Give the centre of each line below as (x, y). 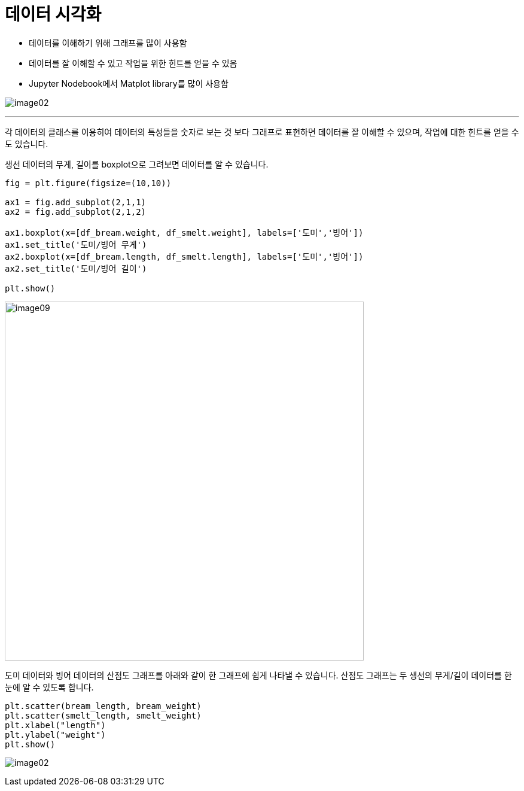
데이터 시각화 (53, 14)
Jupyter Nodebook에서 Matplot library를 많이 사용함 (129, 83)
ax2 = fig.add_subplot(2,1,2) (76, 212)
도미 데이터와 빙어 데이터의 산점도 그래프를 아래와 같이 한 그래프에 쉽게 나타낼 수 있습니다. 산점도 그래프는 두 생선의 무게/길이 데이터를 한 (258, 675)
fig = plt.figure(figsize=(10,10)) (88, 183)
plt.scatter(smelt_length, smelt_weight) (103, 715)
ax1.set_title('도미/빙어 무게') (76, 244)
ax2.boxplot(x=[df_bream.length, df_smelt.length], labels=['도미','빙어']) (184, 256)
